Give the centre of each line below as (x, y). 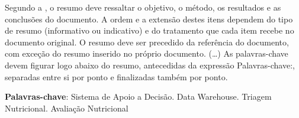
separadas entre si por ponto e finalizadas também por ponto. (116, 76)
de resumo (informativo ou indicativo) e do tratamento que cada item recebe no (149, 30)
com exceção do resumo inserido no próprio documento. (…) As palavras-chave (147, 53)
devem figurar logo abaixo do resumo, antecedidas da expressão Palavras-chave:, (150, 65)
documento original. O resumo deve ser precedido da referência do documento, (147, 42)
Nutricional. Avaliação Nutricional (67, 108)
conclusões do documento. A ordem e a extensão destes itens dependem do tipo (149, 19)
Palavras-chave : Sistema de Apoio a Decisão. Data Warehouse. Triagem (138, 96)
